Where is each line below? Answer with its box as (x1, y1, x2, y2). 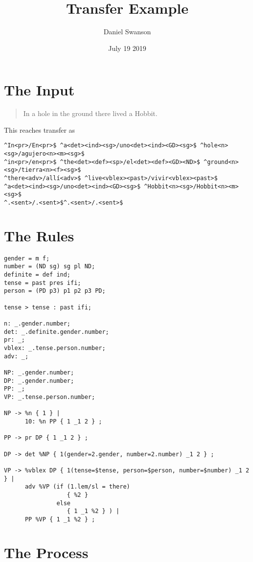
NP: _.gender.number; (4, 369, 74, 376)
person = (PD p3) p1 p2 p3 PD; (4, 287, 106, 295)
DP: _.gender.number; (4, 377, 74, 384)
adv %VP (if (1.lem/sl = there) (24, 483, 130, 491)
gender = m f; (4, 255, 50, 262)
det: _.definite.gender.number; (4, 328, 109, 335)
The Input (4, 80, 75, 100)
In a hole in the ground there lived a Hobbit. (23, 108, 158, 118)
